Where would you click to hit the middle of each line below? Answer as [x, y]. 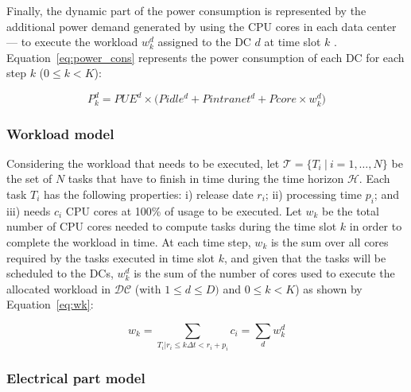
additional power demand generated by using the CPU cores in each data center [202, 26]
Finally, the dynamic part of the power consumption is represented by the [186, 10]
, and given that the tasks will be [305, 257]
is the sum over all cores [330, 242]
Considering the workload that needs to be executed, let [143, 163]
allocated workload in [59, 288]
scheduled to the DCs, [60, 273]
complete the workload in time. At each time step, [129, 242]
